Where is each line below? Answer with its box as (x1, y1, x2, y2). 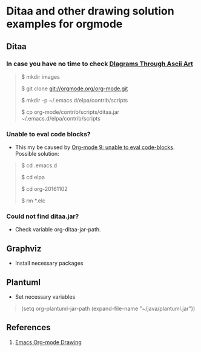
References (6, 322, 51, 333)
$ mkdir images (21, 73, 61, 80)
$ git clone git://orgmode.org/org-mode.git (21, 85, 128, 92)
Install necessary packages (15, 259, 84, 267)
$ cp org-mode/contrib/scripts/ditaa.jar (21, 108, 120, 116)
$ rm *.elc (21, 197, 46, 204)
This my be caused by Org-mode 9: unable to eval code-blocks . (15, 144, 175, 151)
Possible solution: (15, 150, 59, 158)
